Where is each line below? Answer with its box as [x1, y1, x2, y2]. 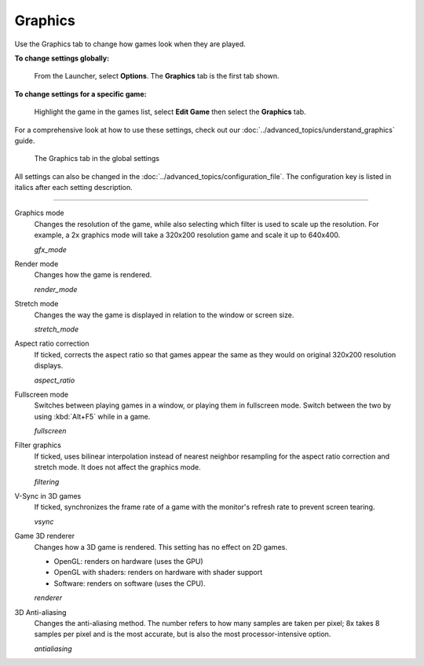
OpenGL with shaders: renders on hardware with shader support [53, 568, 263, 577]
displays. [34, 361, 64, 371]
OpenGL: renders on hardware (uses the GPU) [53, 557, 203, 565]
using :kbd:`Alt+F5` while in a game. [34, 412, 151, 421]
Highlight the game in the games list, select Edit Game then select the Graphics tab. [34, 107, 306, 117]
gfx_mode [34, 244, 67, 254]
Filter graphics [14, 441, 62, 450]
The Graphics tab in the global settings [34, 154, 160, 163]
